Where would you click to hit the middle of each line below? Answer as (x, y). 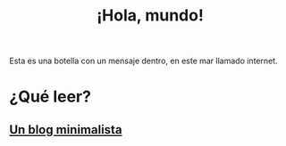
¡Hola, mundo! (150, 16)
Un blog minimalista (66, 130)
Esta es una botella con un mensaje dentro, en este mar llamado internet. (144, 61)
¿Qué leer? (50, 97)
